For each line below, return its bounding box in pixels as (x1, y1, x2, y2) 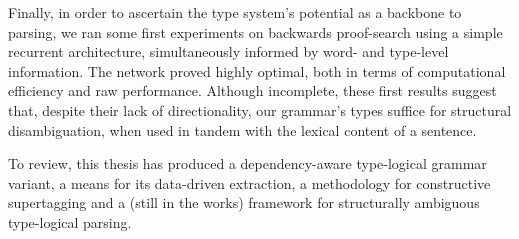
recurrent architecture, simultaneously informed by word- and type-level (8, 41, 449, 62)
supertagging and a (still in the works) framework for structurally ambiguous (8, 192, 480, 213)
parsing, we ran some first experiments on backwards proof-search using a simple (8, 21, 503, 42)
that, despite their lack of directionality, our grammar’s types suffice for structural (8, 99, 512, 120)
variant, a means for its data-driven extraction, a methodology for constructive (8, 172, 491, 193)
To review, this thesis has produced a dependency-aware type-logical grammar (8, 153, 487, 174)
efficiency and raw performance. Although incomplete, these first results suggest (8, 80, 497, 101)
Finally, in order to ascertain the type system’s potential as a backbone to (8, 2, 462, 22)
